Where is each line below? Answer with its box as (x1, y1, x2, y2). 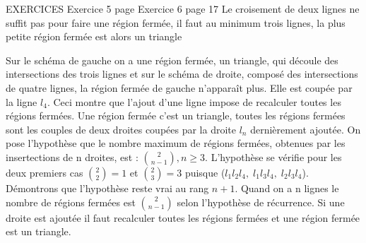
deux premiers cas (6, 165, 83, 179)
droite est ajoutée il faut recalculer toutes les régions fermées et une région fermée (6, 210, 360, 225)
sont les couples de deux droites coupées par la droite (6, 121, 236, 136)
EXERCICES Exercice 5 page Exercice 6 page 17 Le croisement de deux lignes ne (6, 1, 360, 16)
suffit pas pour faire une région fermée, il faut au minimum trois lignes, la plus (6, 15, 346, 30)
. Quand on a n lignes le (235, 180, 339, 195)
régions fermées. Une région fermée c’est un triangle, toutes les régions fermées (6, 108, 346, 123)
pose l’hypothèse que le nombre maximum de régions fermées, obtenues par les (6, 136, 346, 150)
